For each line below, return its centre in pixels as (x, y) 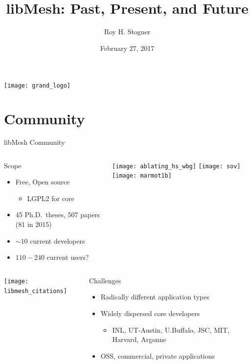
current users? (68, 257)
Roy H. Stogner (127, 32)
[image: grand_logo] (37, 86)
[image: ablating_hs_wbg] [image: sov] (176, 166)
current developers (57, 240)
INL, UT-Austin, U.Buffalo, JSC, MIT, (171, 330)
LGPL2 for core (51, 198)
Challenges (105, 280)
